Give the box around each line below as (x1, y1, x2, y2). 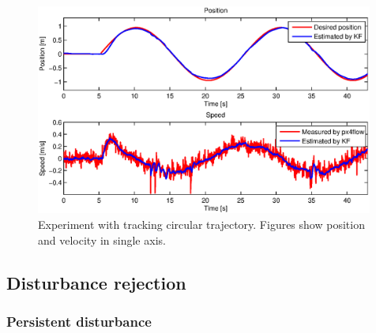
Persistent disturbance (6, 311, 152, 331)
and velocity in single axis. (38, 231, 166, 248)
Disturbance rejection (6, 270, 186, 294)
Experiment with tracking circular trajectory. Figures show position (38, 215, 365, 232)
